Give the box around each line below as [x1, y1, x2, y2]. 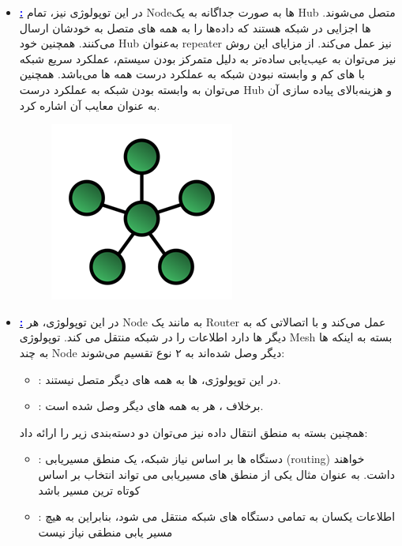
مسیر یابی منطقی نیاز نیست [38, 523, 173, 540]
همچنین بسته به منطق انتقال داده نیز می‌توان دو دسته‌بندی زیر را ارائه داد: [19, 424, 368, 440]
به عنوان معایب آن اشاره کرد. [19, 96, 160, 113]
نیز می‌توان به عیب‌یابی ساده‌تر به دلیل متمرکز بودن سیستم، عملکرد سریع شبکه [19, 50, 396, 66]
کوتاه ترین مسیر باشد [38, 481, 141, 498]
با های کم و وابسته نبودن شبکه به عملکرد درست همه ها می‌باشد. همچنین [19, 66, 365, 82]
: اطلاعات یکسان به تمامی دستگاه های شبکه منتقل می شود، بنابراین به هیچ [38, 508, 396, 525]
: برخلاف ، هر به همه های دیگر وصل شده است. [38, 397, 264, 414]
